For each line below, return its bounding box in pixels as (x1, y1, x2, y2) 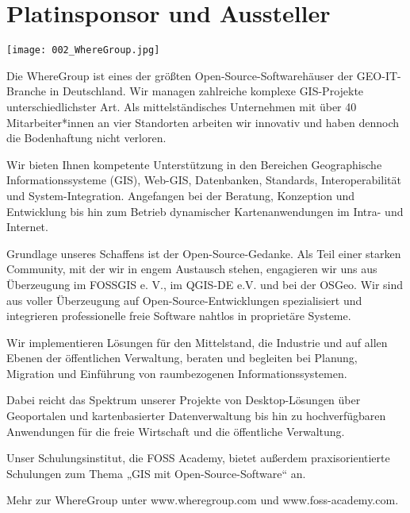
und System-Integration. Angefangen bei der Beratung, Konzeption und (6, 187, 355, 203)
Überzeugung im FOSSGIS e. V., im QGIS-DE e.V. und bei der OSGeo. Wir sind (6, 276, 404, 292)
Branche (6, 83, 47, 99)
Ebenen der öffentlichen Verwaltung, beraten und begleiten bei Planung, (6, 349, 358, 366)
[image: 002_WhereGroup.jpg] (6, 44, 160, 56)
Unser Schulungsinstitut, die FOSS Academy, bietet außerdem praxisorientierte (6, 449, 390, 466)
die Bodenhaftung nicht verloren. (6, 129, 167, 146)
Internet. (6, 218, 48, 235)
